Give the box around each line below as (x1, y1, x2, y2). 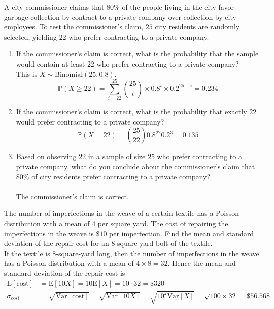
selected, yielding (4, 31, 57, 42)
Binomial (55, 71, 83, 78)
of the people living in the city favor (122, 2, 234, 12)
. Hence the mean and (167, 258, 236, 268)
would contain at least (16, 58, 85, 69)
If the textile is (4, 248, 50, 258)
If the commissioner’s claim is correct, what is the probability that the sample (16, 48, 259, 59)
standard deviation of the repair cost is (4, 268, 125, 278)
